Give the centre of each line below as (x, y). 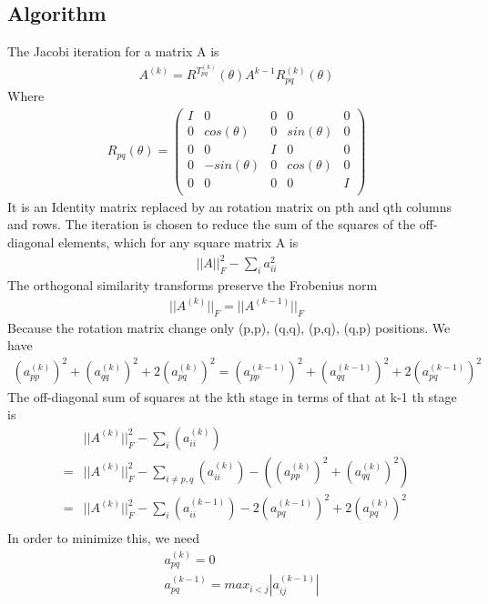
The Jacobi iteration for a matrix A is (113, 51)
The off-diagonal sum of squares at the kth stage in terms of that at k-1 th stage (232, 396)
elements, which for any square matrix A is (178, 242)
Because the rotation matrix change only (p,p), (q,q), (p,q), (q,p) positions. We (229, 327)
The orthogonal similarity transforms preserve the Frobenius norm (193, 284)
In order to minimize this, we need (103, 538)
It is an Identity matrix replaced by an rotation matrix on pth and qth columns (230, 206)
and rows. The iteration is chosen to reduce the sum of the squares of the (212, 224)
